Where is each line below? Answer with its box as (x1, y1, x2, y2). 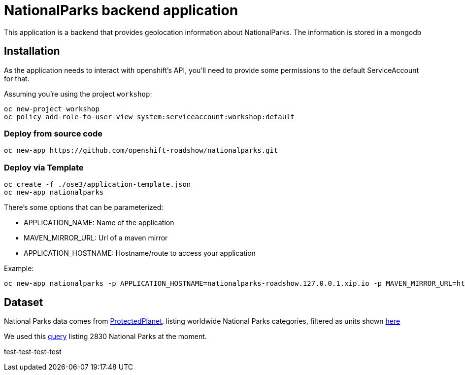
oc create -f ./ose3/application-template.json (4, 180, 191, 189)
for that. (4, 74, 30, 83)
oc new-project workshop (4, 104, 100, 113)
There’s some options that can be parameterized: (4, 203, 164, 212)
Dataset (4, 296, 43, 308)
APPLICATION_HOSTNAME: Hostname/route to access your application (24, 249, 256, 258)
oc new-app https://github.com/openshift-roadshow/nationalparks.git (4, 146, 278, 155)
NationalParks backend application (4, 2, 238, 19)
